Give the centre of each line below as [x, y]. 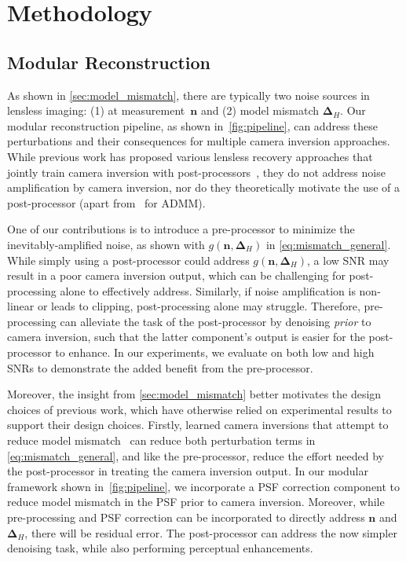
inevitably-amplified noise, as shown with [106, 244]
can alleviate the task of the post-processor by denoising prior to [216, 321]
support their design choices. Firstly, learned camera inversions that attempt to [198, 425]
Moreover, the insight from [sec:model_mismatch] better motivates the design [194, 394]
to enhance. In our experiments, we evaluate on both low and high [215, 352]
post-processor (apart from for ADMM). [106, 202]
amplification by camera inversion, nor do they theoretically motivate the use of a [204, 187]
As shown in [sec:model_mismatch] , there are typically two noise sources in [188, 95]
